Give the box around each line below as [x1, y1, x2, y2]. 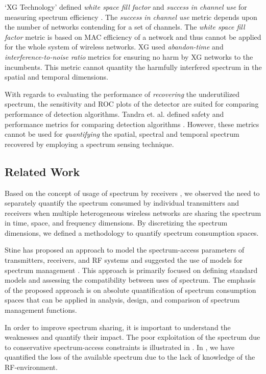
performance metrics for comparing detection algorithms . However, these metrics [5, 118, 259, 129]
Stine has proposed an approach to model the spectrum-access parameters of [5, 244, 245, 255]
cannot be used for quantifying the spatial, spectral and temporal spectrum [5, 129, 239, 139]
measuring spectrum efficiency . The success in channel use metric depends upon [5, 11, 257, 22]
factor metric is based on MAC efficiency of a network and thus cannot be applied [5, 31, 261, 42]
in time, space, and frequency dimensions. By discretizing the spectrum [5, 217, 228, 228]
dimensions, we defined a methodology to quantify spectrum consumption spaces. [5, 227, 259, 238]
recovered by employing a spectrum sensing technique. [5, 138, 174, 149]
